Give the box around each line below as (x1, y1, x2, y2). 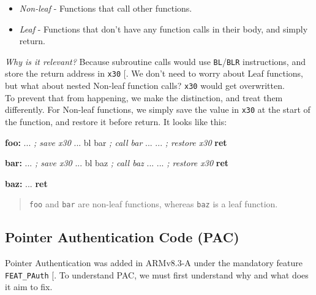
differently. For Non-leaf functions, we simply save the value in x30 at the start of (5, 103, 310, 116)
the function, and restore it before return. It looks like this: (5, 115, 227, 128)
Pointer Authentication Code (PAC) (5, 228, 239, 247)
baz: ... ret (5, 177, 48, 190)
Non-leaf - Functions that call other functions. (19, 2, 192, 14)
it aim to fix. (5, 280, 53, 293)
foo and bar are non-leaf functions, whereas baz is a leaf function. (29, 197, 278, 210)
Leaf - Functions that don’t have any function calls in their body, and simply (19, 22, 308, 35)
